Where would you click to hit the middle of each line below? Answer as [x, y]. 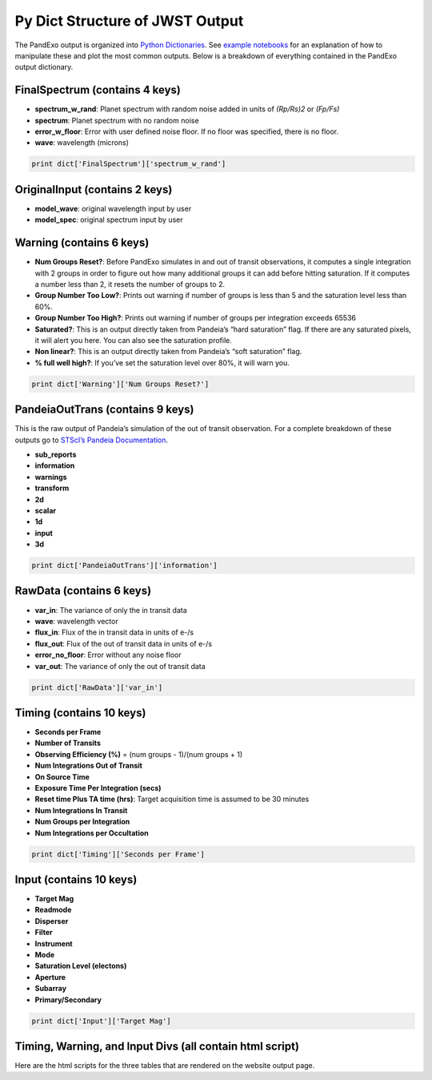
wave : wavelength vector [77, 621]
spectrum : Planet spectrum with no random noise [117, 120]
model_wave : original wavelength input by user [113, 208]
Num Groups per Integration [82, 822]
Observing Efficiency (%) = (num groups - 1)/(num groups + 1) [139, 754]
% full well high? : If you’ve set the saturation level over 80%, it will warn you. [162, 363]
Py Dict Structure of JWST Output [129, 21]
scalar [45, 510]
